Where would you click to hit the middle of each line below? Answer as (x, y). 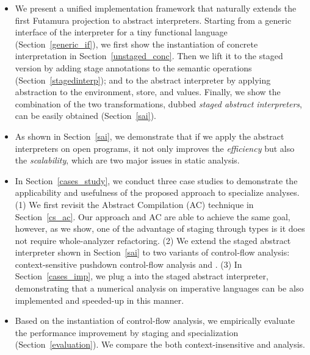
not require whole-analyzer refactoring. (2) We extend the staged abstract (153, 240)
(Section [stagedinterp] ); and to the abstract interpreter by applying (143, 80)
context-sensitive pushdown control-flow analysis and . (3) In (128, 264)
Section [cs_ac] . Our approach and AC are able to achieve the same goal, (153, 216)
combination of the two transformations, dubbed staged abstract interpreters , (158, 103)
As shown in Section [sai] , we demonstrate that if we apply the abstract (150, 136)
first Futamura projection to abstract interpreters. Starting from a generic (153, 20)
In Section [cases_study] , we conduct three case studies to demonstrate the (156, 180)
